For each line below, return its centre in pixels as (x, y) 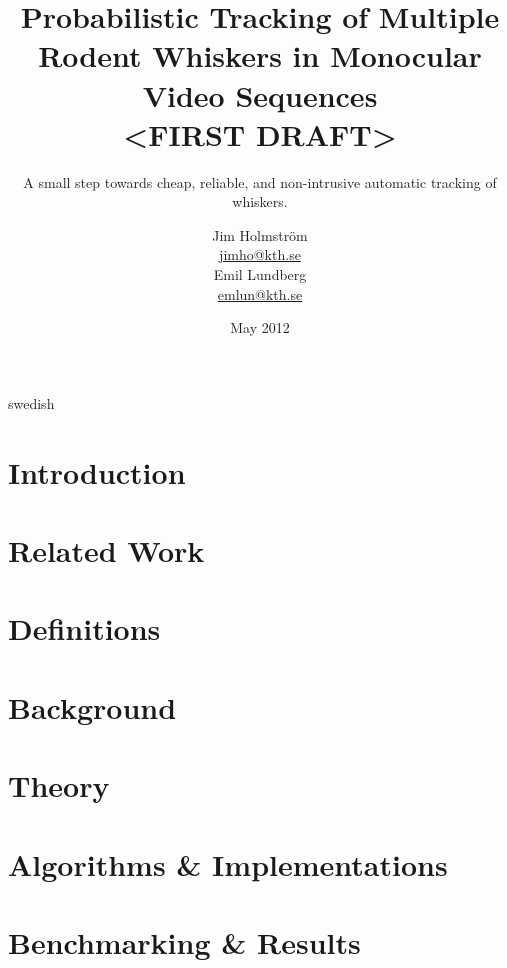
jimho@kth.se (260, 254)
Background (92, 706)
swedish (31, 402)
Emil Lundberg (260, 274)
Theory (59, 785)
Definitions (84, 628)
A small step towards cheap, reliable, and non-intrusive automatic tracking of (260, 181)
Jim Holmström (260, 234)
